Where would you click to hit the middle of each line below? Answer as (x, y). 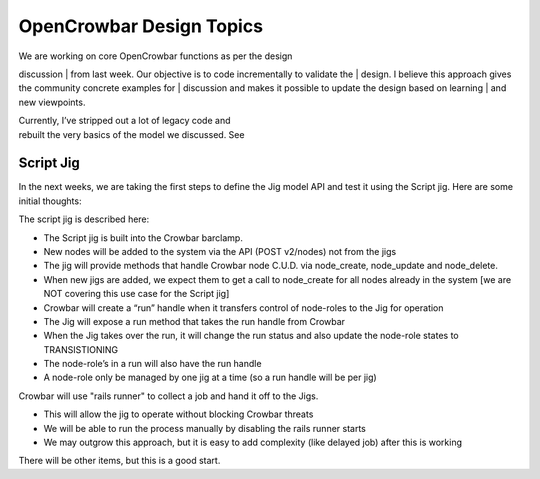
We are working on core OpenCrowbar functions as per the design (155, 56)
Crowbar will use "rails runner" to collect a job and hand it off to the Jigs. (168, 396)
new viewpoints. (52, 102)
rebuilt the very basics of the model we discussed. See (131, 134)
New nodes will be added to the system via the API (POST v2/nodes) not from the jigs (220, 251)
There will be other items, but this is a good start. (119, 461)
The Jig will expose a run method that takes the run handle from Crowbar (194, 321)
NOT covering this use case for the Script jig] (136, 294)
